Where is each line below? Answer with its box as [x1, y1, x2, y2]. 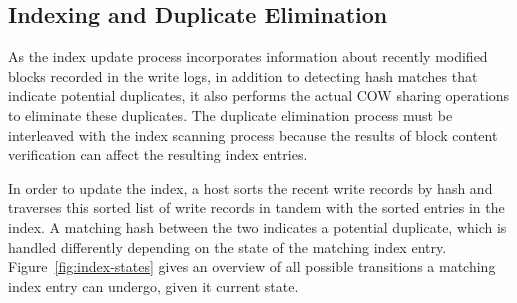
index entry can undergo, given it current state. [8, 275, 299, 296]
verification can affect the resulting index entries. [8, 144, 308, 165]
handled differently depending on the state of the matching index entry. [8, 236, 447, 257]
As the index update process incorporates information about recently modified [8, 46, 488, 67]
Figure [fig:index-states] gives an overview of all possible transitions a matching [8, 256, 496, 277]
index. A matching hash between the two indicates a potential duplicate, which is [8, 216, 507, 237]
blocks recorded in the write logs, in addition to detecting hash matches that [8, 65, 478, 86]
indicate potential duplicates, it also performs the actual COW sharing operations [8, 85, 510, 106]
